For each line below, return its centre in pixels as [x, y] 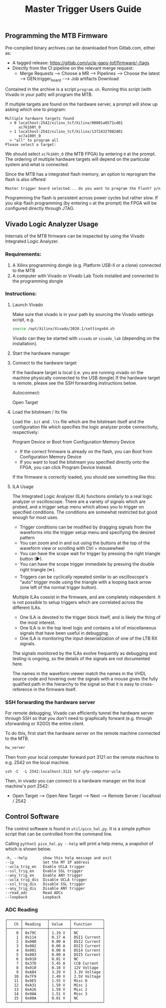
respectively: [26, 432]
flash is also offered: [26, 180]
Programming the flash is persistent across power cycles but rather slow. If [82, 198]
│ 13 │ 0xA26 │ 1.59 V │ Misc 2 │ [55, 989]
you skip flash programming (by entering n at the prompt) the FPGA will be [81, 203]
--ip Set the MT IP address [48, 862]
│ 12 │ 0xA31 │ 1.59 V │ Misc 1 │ [55, 985]
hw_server [15, 747]
